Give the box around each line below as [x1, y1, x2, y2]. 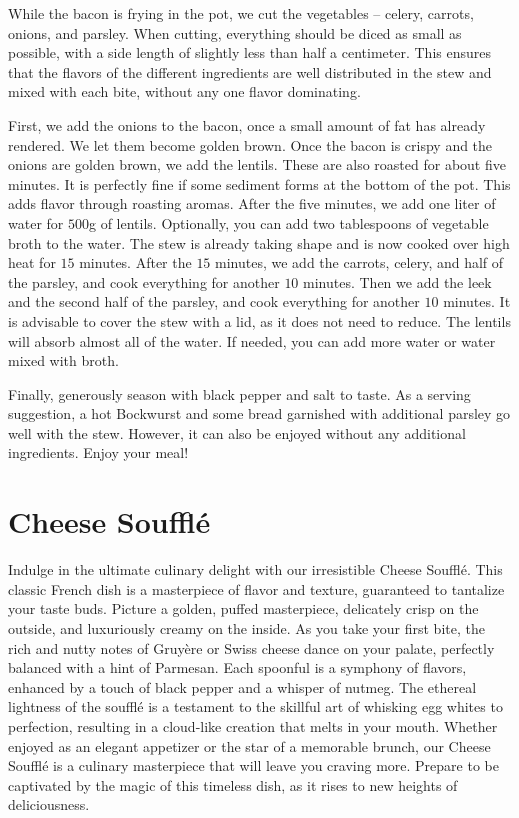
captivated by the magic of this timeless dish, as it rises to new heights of [8, 774, 458, 795]
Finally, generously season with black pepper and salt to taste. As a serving [8, 383, 471, 404]
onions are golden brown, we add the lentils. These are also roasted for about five [8, 154, 506, 175]
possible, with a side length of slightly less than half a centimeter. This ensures [8, 42, 491, 63]
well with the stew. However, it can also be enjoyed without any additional [8, 422, 466, 443]
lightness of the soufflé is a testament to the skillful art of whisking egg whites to [8, 696, 503, 717]
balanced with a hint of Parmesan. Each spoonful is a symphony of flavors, [8, 657, 467, 678]
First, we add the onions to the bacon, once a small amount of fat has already [8, 114, 486, 135]
